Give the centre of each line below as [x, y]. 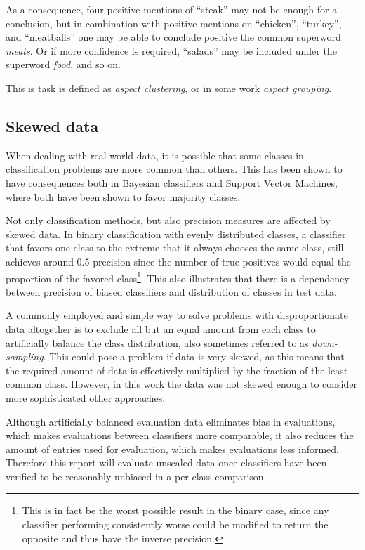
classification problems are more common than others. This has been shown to [174, 169]
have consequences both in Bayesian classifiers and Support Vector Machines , [172, 182]
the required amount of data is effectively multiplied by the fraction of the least [177, 370]
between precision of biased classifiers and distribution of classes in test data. [171, 291]
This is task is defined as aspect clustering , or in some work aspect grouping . [169, 87]
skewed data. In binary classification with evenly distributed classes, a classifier [176, 234]
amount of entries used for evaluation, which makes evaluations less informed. [173, 448]
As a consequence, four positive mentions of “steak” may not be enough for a [172, 9]
